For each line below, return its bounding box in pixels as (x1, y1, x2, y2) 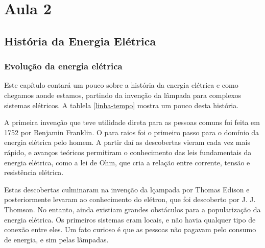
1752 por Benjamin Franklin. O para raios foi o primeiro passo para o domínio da (4, 127, 259, 137)
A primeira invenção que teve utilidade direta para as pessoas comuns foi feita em (4, 117, 260, 128)
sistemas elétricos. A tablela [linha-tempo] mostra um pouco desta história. (4, 100, 239, 110)
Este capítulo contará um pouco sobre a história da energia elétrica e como (4, 80, 238, 90)
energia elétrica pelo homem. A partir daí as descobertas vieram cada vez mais (4, 137, 250, 147)
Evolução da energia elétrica (4, 60, 123, 72)
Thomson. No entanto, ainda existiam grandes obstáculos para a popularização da (4, 204, 261, 214)
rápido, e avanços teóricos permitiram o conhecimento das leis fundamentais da (4, 146, 252, 157)
